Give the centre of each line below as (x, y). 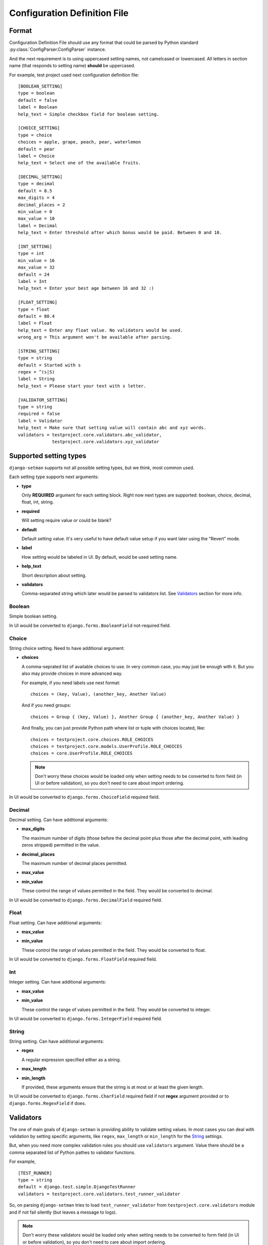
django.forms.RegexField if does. (48, 1103)
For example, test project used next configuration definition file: (74, 75)
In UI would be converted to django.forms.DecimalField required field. (86, 900)
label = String (36, 379)
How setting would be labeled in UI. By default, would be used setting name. (100, 557)
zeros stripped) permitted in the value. (61, 845)
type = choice (35, 135)
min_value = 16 (36, 260)
